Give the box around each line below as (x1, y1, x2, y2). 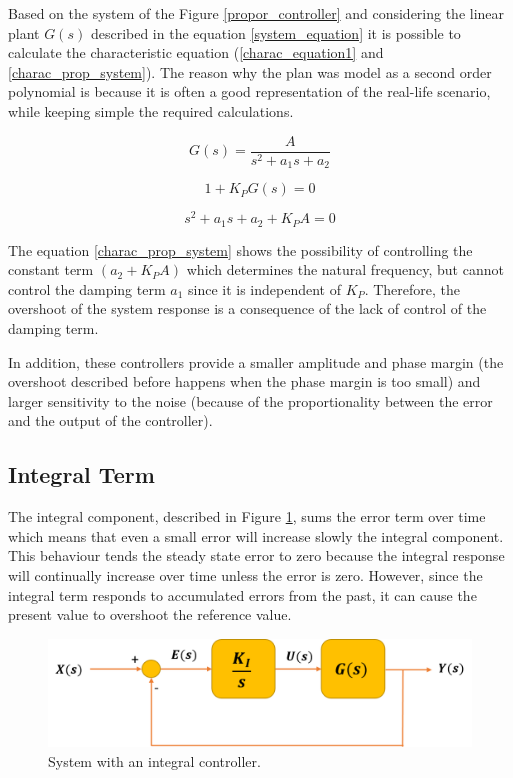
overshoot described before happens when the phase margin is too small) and (8, 371, 481, 392)
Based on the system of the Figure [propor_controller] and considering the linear (8, 3, 505, 23)
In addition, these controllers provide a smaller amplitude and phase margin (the (8, 351, 504, 372)
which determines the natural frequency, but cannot (186, 259, 504, 280)
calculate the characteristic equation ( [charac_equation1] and (8, 42, 384, 63)
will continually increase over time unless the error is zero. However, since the (8, 564, 483, 585)
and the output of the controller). (8, 410, 213, 431)
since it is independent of (188, 278, 341, 299)
